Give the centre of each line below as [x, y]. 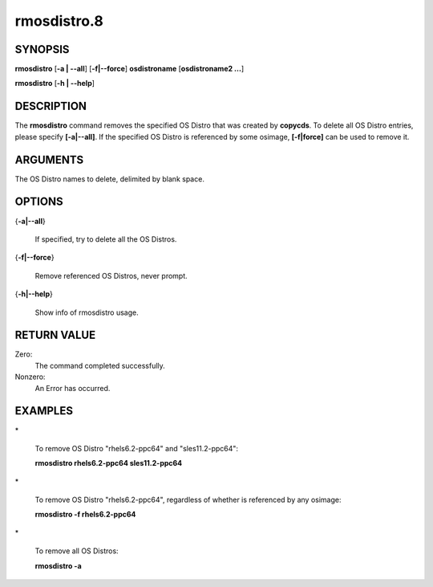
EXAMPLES [44, 411]
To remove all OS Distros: [77, 551]
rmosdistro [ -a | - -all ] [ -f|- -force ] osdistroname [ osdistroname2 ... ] [129, 69]
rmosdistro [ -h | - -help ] [55, 84]
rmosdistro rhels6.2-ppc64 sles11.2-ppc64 [109, 463]
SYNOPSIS [42, 49]
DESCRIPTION [51, 106]
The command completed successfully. [100, 365]
